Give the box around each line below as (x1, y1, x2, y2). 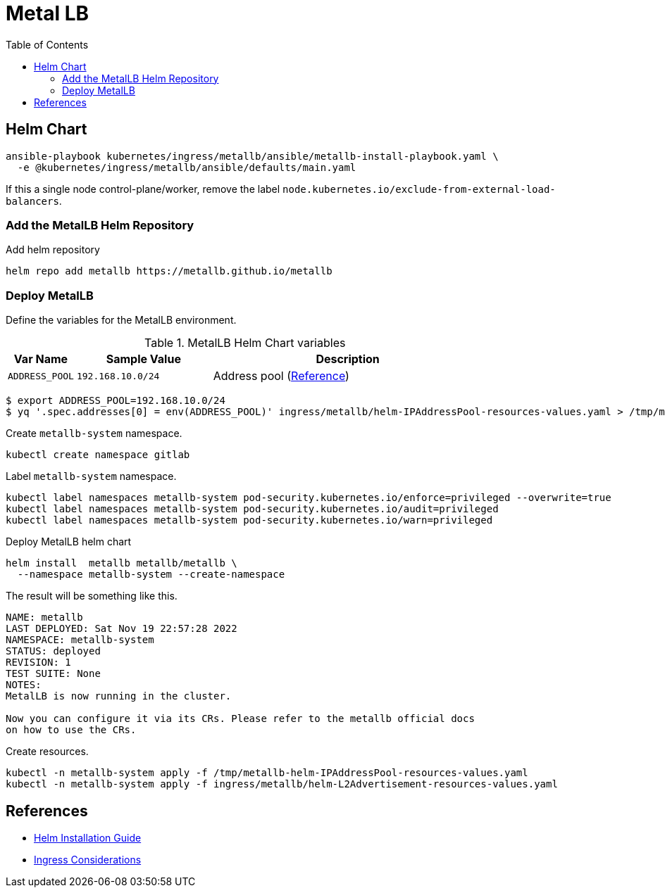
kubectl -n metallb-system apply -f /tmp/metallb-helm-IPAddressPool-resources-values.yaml (6, 767, 528, 779)
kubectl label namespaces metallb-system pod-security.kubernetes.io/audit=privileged (6, 503, 499, 515)
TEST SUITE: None (6, 668, 101, 680)
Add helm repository (6, 243, 100, 256)
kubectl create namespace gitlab (6, 449, 190, 461)
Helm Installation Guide (34, 831, 142, 844)
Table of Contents (6, 38, 89, 51)
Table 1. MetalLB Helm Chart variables (144, 336, 346, 350)
